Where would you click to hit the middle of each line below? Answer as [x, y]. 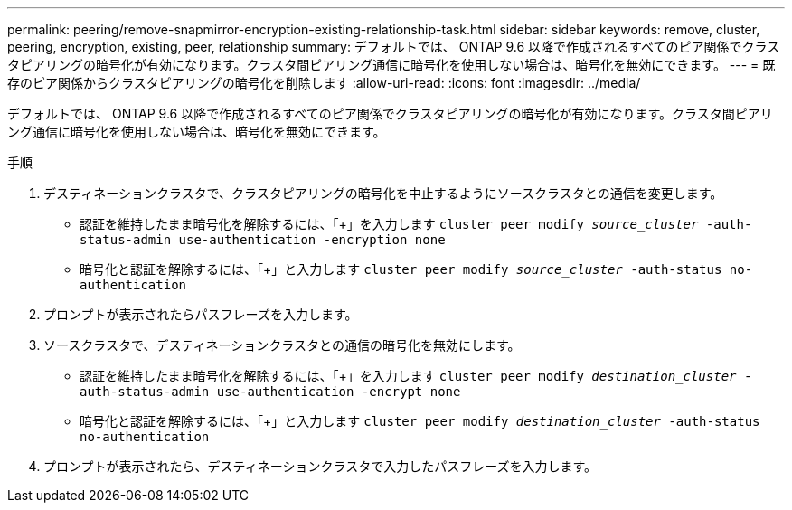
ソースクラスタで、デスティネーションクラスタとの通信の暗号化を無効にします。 [282, 345]
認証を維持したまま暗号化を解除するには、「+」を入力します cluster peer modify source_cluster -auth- [416, 224]
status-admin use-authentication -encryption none [263, 240]
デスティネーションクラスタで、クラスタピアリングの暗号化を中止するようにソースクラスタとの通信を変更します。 [383, 193]
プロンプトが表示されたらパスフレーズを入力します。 [201, 314]
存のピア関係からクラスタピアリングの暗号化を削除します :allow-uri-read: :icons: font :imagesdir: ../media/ [324, 83]
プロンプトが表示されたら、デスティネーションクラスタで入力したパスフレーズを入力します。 [321, 466]
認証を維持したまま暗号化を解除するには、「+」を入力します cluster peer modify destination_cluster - [416, 376]
